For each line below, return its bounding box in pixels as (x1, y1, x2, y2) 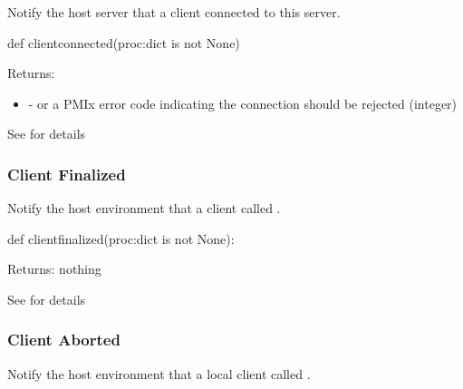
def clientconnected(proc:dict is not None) (7, 33, 240, 52)
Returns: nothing (7, 259, 101, 278)
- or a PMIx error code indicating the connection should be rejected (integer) (28, 93, 458, 112)
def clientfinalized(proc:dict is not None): (7, 229, 235, 248)
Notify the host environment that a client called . (7, 199, 281, 218)
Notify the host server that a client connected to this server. (7, 3, 341, 21)
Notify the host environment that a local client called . (7, 364, 311, 383)
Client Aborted (7, 328, 121, 351)
